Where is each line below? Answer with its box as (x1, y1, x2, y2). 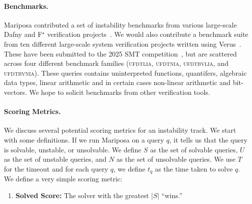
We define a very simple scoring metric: (4, 174, 122, 184)
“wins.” (161, 190, 183, 200)
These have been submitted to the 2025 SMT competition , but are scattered (4, 48, 237, 58)
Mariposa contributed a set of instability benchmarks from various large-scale (4, 19, 237, 29)
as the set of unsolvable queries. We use (116, 154, 236, 164)
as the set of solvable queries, (150, 144, 238, 154)
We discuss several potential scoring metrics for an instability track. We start (4, 125, 236, 135)
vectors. (4, 87, 27, 97)
